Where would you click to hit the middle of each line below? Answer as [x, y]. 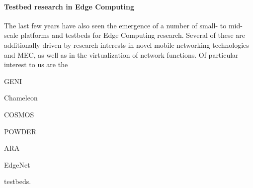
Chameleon [21, 98]
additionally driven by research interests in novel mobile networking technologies [126, 45]
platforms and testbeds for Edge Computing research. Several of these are [133, 35]
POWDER [20, 131]
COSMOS [19, 114]
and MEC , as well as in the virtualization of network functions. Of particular [121, 54]
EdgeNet [17, 164]
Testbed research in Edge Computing [69, 6]
